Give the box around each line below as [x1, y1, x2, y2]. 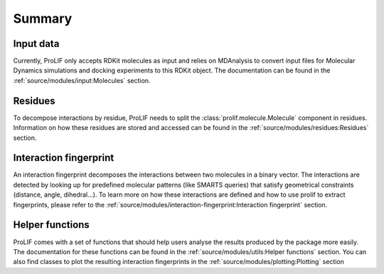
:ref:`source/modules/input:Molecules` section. [13, 76, 151, 84]
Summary [13, 11, 73, 26]
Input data [13, 38, 60, 50]
